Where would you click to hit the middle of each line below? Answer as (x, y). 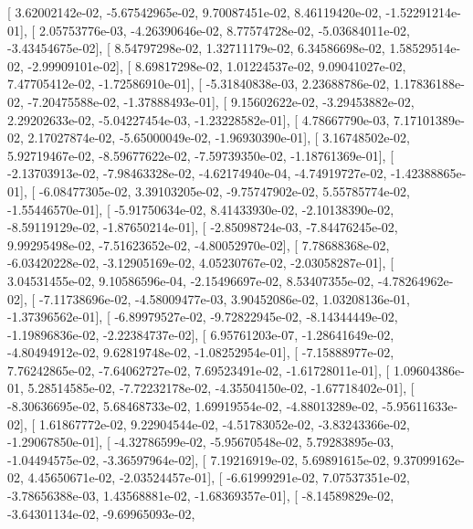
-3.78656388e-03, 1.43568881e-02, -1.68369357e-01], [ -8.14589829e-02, (201, 496)
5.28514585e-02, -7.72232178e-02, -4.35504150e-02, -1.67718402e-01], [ (221, 388)
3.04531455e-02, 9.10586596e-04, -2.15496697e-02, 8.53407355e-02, (191, 280)
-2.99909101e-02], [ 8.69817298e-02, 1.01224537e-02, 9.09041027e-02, (217, 65)
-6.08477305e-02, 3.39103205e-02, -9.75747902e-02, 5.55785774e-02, (224, 190)
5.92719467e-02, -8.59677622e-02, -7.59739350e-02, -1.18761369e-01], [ (201, 155)
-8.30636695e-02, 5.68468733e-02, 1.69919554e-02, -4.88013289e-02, (193, 406)
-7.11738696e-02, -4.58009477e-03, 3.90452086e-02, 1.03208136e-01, (224, 298)
